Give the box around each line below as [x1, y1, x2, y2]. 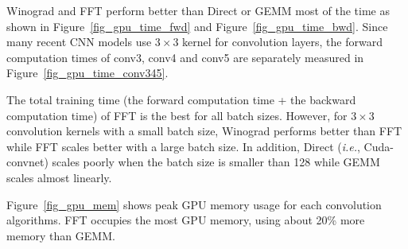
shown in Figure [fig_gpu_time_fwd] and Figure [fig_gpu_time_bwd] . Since [6, 18, 388, 34]
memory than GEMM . [6, 227, 115, 243]
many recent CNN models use [6, 33, 152, 50]
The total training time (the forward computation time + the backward [6, 91, 356, 107]
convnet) [6, 154, 49, 170]
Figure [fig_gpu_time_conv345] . [6, 64, 169, 81]
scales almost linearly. [6, 169, 112, 185]
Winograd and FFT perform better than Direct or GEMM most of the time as [6, 2, 391, 18]
